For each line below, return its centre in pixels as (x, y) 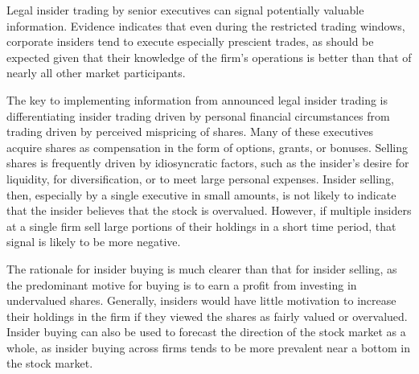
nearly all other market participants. (96, 73)
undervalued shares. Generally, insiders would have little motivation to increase (201, 300)
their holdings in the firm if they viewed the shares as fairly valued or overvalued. (207, 316)
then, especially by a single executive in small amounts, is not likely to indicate (201, 194)
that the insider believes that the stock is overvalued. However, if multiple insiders (209, 210)
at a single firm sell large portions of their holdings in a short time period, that (201, 226)
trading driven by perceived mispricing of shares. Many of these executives (190, 132)
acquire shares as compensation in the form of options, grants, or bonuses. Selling (207, 147)
